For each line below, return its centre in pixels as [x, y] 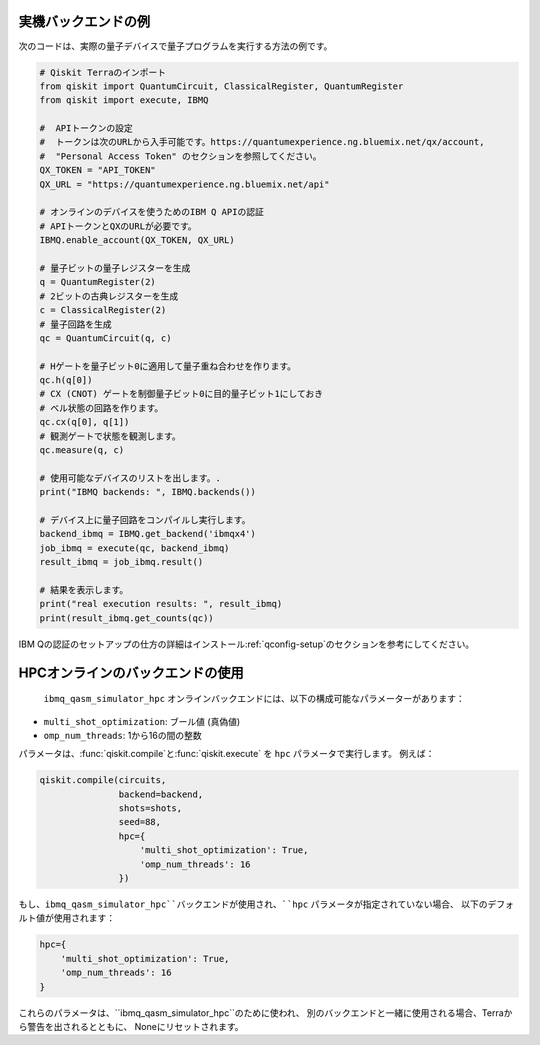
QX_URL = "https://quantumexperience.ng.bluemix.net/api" [184, 184]
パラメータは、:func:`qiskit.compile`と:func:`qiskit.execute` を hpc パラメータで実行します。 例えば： [226, 754]
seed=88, [140, 822]
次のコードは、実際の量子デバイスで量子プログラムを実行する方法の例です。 [175, 46]
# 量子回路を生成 [75, 324]
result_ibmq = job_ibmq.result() [121, 562]
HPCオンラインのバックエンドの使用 [131, 672]
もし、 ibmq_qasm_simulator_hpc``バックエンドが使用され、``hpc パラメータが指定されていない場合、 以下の [253, 904]
